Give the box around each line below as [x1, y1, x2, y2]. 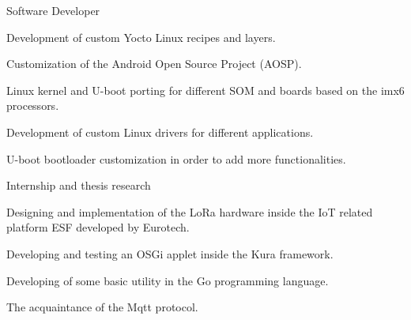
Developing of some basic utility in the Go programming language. [6, 272, 329, 288]
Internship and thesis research [6, 177, 151, 194]
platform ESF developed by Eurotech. [6, 219, 190, 235]
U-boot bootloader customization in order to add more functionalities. [6, 150, 346, 167]
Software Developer [6, 2, 100, 18]
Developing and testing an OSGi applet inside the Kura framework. [6, 245, 334, 262]
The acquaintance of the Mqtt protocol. [6, 299, 198, 315]
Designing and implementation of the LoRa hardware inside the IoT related [6, 203, 373, 220]
